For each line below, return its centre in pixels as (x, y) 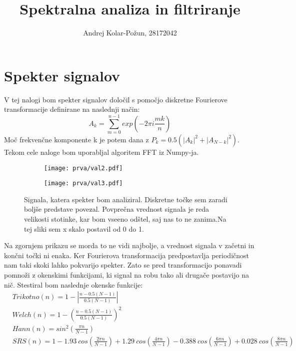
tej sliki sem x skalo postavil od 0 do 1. (84, 228)
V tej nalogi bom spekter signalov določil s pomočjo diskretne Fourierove (116, 99)
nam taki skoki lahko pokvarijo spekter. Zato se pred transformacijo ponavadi (123, 265)
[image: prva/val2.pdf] (83, 168)
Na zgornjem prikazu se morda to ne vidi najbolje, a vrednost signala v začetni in (129, 245)
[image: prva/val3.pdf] (83, 183)
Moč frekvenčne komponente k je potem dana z (76, 139)
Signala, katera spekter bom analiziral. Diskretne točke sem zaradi (126, 199)
